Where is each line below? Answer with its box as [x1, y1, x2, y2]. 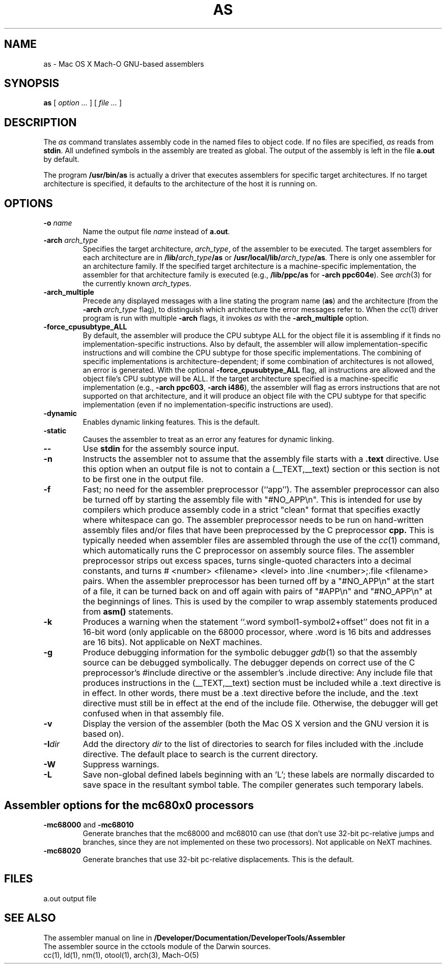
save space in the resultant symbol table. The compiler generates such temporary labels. [82, 780, 424, 790]
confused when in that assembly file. [82, 708, 224, 719]
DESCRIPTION [4, 116, 77, 129]
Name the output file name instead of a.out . [82, 227, 230, 236]
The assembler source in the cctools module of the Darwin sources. [43, 942, 271, 951]
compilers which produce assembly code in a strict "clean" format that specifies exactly [82, 505, 421, 515]
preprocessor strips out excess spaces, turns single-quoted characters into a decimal [82, 556, 411, 566]
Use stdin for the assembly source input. [82, 444, 239, 454]
